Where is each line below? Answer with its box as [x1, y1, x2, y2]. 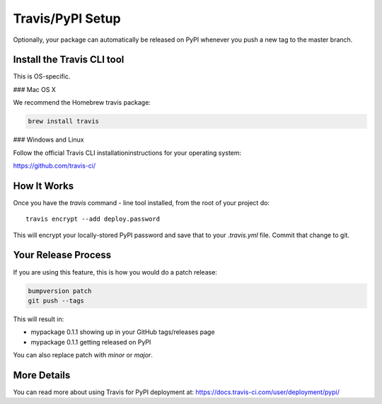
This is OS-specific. [13, 72, 71, 81]
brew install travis [28, 117, 99, 125]
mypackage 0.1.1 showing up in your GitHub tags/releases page [30, 328, 215, 336]
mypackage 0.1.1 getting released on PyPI [30, 337, 151, 346]
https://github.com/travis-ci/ [13, 161, 95, 170]
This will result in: [13, 315, 64, 323]
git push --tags [28, 296, 85, 304]
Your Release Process [13, 249, 112, 261]
